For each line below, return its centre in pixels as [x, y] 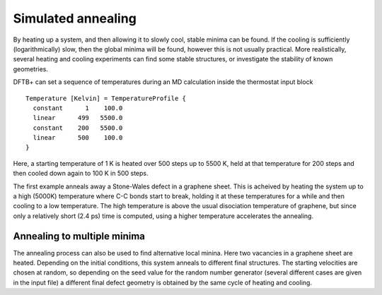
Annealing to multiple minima [79, 236]
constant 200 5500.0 [78, 128]
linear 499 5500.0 [78, 118]
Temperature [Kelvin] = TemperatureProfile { [106, 98]
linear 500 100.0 [78, 138]
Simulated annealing [75, 18]
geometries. [31, 69]
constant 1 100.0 [78, 108]
